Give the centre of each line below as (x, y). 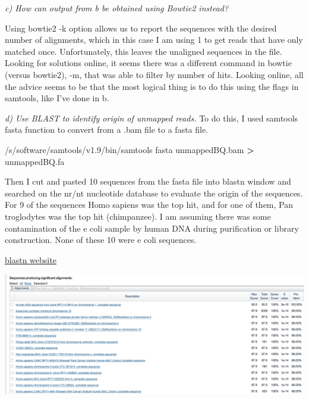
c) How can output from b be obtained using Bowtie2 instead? (117, 8)
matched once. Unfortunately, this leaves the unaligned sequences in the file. (144, 51)
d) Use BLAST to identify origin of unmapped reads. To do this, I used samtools (152, 118)
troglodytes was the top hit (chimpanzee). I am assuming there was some (138, 216)
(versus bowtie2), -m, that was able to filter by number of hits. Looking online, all (154, 74)
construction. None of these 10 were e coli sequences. (101, 240)
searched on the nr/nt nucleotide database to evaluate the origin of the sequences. (154, 193)
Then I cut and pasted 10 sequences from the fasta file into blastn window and (148, 181)
